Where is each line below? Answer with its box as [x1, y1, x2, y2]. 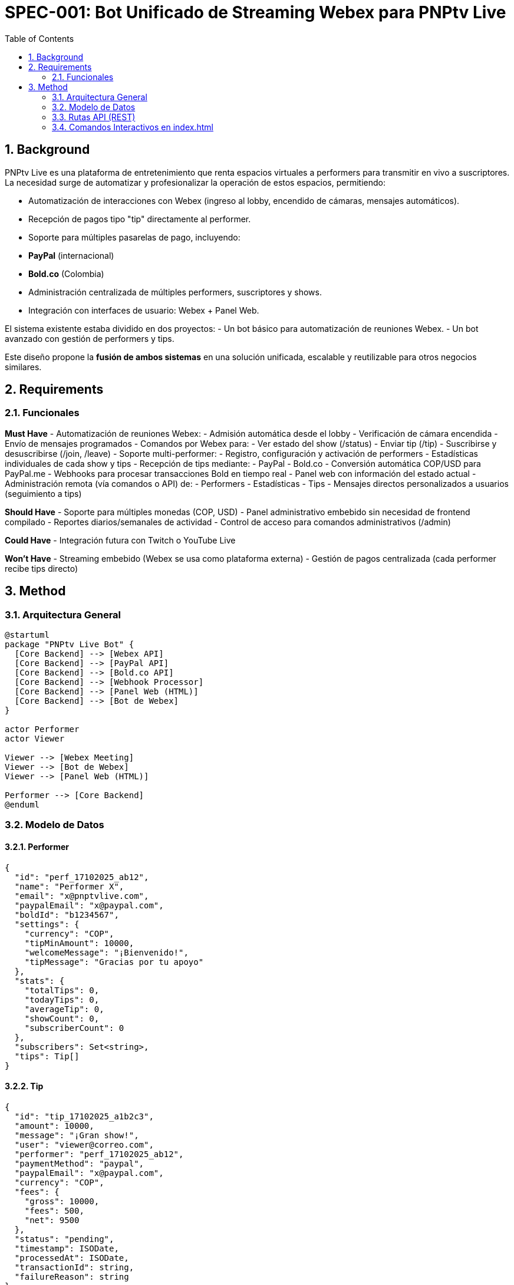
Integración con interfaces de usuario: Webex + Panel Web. [28, 305, 259, 315]
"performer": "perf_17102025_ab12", [14, 1149, 184, 1159]
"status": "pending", [14, 1234, 114, 1244]
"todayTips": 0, [24, 994, 100, 1004]
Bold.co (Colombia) [28, 268, 104, 279]
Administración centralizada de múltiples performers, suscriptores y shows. [28, 286, 322, 297]
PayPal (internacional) [28, 250, 114, 261]
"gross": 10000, [24, 1196, 100, 1206]
